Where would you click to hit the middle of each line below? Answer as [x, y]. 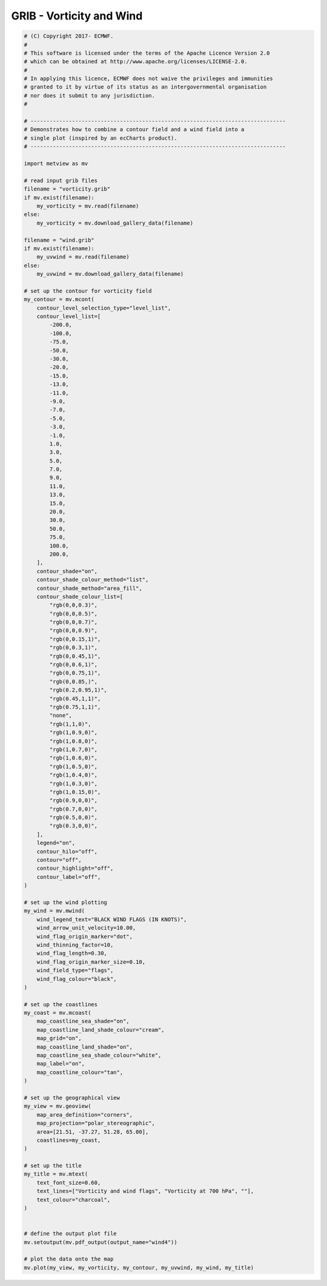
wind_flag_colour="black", [77, 979]
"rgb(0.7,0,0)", [74, 809]
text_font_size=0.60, [69, 1183]
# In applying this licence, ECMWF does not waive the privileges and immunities [149, 79]
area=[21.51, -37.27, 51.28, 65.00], [93, 1132]
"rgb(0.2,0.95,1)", [78, 690]
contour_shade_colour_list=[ [80, 597]
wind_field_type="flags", [75, 970]
